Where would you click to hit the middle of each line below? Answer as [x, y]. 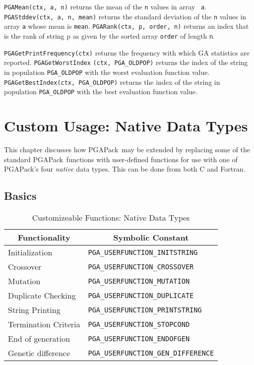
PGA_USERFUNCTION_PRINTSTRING [145, 310]
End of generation [39, 339]
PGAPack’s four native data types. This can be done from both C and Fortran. [125, 169]
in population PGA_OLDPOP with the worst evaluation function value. [107, 72]
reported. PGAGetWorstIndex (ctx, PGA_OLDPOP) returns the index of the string [126, 62]
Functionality [44, 238]
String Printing [34, 310]
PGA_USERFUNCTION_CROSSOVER [141, 267]
